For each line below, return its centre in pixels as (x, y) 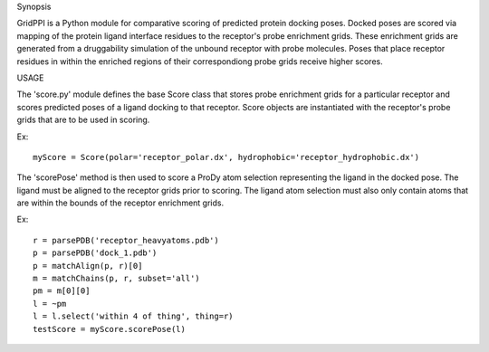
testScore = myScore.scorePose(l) (109, 329)
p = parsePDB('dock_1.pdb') (95, 253)
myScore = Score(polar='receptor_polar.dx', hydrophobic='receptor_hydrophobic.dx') (226, 157)
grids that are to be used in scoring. (83, 120)
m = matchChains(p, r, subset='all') (117, 279)
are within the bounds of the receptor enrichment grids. (120, 203)
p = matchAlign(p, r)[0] (88, 266)
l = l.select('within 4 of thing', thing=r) (134, 316)
